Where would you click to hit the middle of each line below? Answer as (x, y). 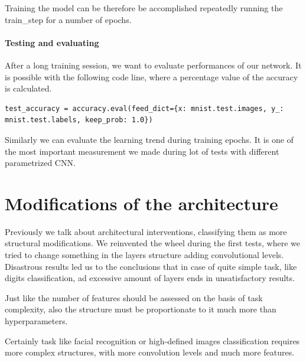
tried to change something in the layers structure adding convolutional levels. (144, 255)
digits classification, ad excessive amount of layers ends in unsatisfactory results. (150, 278)
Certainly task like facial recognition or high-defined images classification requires (152, 340)
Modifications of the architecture (141, 203)
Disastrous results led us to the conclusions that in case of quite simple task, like (151, 266)
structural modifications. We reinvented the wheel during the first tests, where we (152, 243)
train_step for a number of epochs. (68, 19)
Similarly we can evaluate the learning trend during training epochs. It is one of (149, 139)
